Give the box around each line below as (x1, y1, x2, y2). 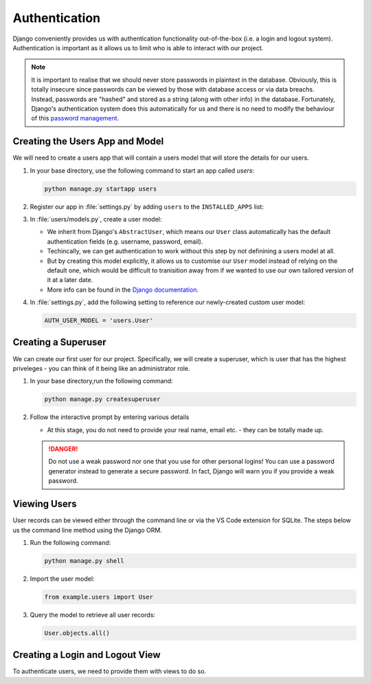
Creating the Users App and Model (12, 136, 164, 147)
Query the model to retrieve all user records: (30, 610, 156, 619)
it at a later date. (47, 276, 93, 284)
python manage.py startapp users (44, 184, 157, 193)
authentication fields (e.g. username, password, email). (47, 237, 203, 246)
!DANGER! (48, 445, 78, 453)
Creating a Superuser (12, 336, 106, 348)
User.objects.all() (44, 629, 110, 637)
